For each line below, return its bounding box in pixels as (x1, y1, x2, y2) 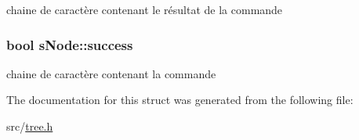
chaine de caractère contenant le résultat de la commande (6, 2, 283, 17)
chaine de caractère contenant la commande (6, 65, 216, 81)
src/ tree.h (6, 118, 53, 134)
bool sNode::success (6, 34, 133, 54)
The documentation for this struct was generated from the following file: (6, 92, 354, 108)
